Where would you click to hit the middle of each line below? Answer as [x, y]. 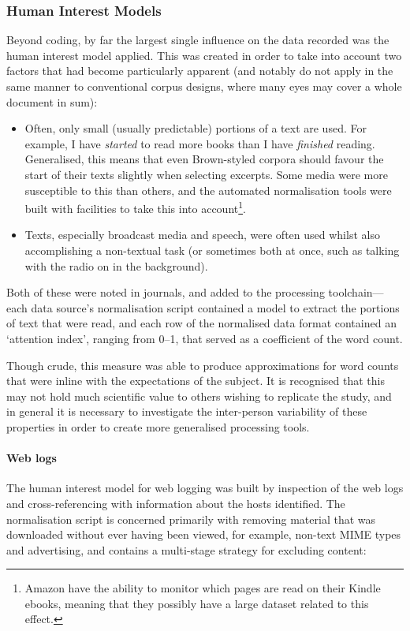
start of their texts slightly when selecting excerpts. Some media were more [206, 174]
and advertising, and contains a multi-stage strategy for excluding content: [186, 549]
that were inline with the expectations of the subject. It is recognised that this [196, 381]
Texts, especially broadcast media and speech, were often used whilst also [202, 235]
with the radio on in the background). [116, 265]
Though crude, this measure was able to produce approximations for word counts [203, 365]
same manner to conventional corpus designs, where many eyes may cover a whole [204, 86]
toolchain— [356, 292]
